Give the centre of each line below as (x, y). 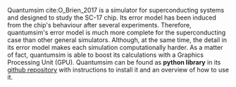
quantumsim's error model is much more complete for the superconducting (117, 32)
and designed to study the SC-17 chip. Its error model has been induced (112, 18)
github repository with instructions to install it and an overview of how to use (118, 70)
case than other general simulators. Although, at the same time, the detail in (117, 40)
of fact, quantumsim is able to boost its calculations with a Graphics (106, 55)
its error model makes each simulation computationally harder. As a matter (115, 47)
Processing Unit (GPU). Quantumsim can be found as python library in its (114, 62)
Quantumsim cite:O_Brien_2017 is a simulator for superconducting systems (116, 10)
